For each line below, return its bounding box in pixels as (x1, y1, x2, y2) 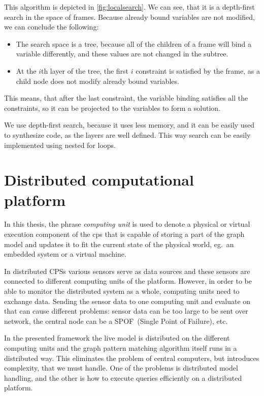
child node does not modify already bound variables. (16, 75, 179, 86)
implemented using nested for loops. (4, 139, 116, 150)
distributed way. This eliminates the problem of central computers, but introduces (4, 352, 259, 363)
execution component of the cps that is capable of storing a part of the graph (4, 229, 245, 239)
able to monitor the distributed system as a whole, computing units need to (4, 286, 240, 296)
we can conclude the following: (4, 21, 99, 32)
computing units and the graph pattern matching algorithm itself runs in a (4, 342, 237, 353)
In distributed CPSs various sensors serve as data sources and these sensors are (4, 265, 250, 276)
